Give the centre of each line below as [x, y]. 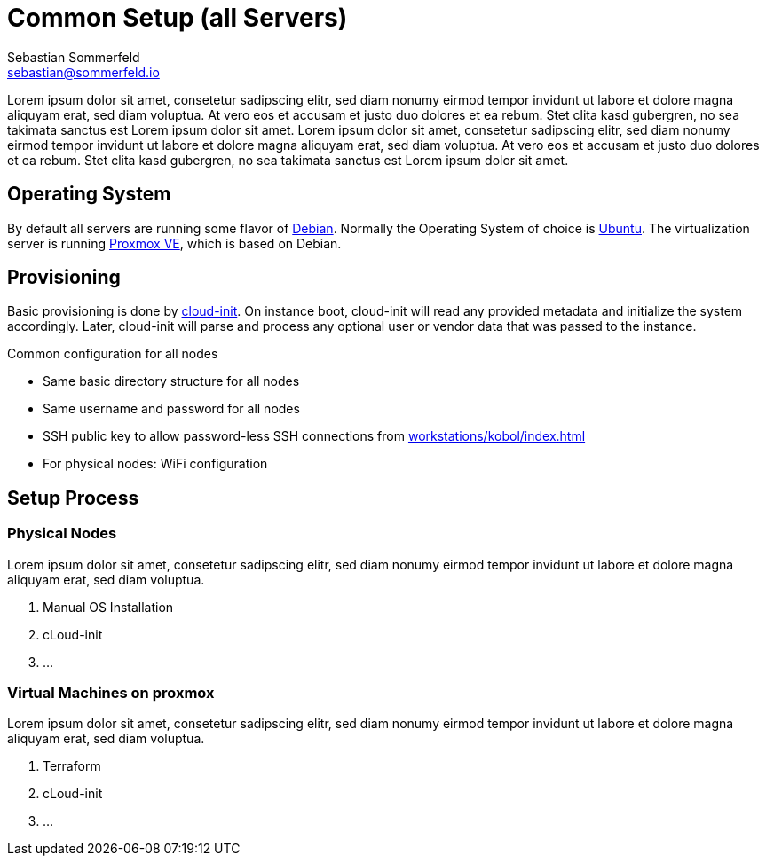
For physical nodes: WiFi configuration [155, 464]
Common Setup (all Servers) [178, 18]
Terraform [72, 766]
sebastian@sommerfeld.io [83, 72]
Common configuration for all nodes [113, 354]
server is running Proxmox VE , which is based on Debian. [174, 243]
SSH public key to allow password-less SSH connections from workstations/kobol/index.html [314, 436]
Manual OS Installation [108, 607]
